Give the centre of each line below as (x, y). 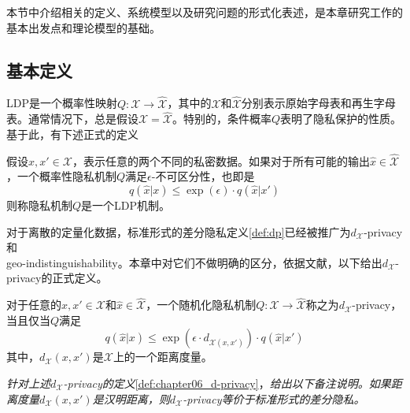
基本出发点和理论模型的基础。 (83, 27)
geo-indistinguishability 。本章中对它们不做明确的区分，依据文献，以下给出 (194, 262)
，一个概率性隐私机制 (61, 176)
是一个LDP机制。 (126, 205)
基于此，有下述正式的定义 (72, 134)
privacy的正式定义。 (57, 278)
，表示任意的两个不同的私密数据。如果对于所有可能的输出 (221, 160)
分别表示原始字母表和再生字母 (318, 103)
